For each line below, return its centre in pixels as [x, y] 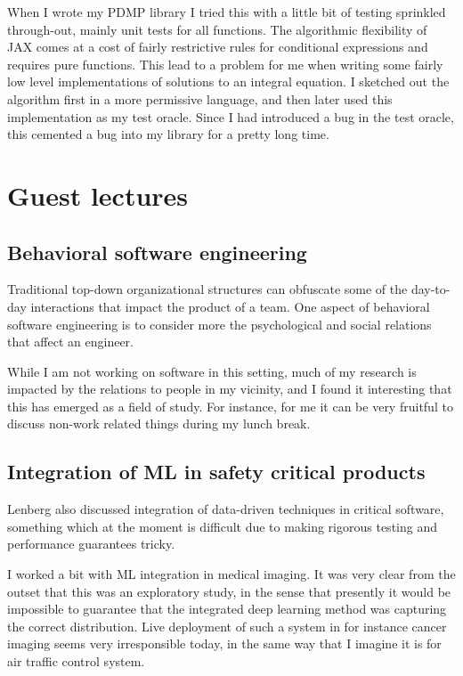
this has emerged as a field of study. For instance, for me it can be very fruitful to [230, 406]
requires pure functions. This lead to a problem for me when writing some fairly [225, 64]
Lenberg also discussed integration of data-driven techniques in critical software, [226, 509]
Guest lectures [98, 195]
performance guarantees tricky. [91, 544]
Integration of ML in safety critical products [216, 472]
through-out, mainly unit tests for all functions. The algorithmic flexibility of [217, 29]
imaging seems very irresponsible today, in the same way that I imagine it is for [224, 643]
